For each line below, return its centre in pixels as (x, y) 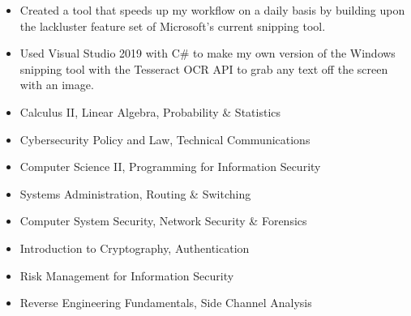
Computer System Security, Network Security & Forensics (163, 221)
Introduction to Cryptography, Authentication (135, 248)
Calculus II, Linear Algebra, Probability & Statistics (150, 111)
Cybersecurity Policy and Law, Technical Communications (165, 139)
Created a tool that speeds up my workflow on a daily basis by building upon (212, 10)
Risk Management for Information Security (127, 275)
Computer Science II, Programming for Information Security (170, 167)
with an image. (57, 85)
